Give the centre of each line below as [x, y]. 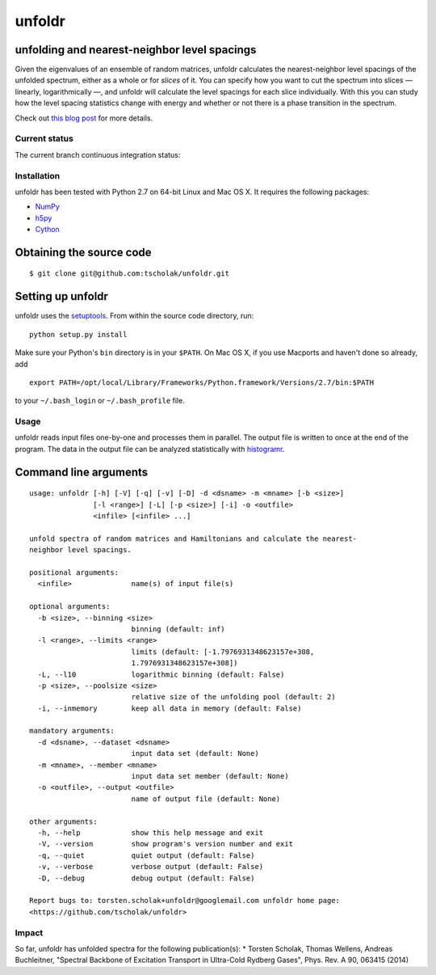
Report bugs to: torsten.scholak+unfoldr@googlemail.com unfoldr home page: [185, 901]
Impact [29, 932]
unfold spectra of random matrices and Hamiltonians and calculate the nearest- [193, 538]
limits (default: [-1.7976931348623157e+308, [223, 652]
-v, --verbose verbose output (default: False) [151, 867]
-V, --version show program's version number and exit [166, 844]
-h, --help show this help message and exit [151, 833]
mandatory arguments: [72, 731]
